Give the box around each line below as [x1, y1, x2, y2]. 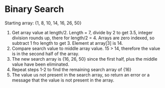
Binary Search [4, 3, 64, 15]
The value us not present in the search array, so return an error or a [11, 72, 150, 78]
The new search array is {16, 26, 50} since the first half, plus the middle [11, 56, 158, 62]
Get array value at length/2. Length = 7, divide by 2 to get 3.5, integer [11, 29, 153, 35]
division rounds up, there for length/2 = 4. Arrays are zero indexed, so [11, 35, 155, 41]
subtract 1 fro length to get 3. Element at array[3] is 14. [11, 40, 123, 46]
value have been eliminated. [11, 61, 69, 67]
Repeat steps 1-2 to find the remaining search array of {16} [11, 66, 132, 73]
